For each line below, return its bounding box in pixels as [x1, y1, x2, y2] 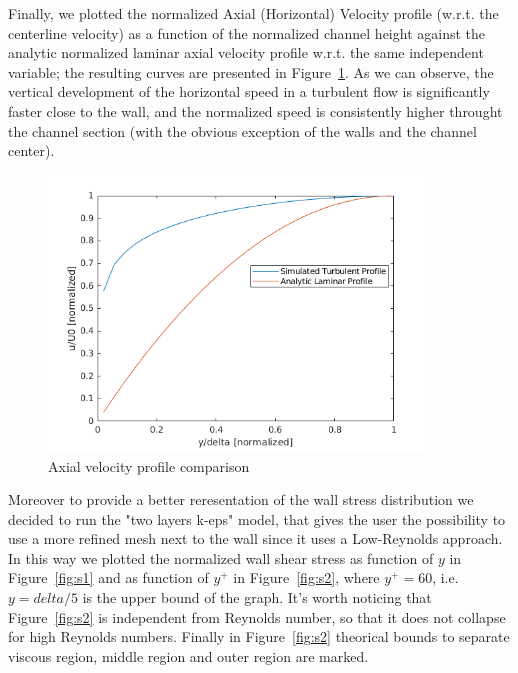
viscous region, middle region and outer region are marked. [8, 645, 369, 666]
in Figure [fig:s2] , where [233, 567, 380, 588]
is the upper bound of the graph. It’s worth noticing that [82, 587, 432, 608]
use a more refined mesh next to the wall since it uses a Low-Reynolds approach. [8, 528, 503, 549]
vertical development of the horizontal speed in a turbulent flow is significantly [8, 81, 490, 102]
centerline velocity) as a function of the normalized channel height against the [8, 22, 486, 43]
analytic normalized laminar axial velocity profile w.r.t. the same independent [8, 42, 484, 63]
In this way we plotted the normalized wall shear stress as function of [8, 547, 434, 568]
